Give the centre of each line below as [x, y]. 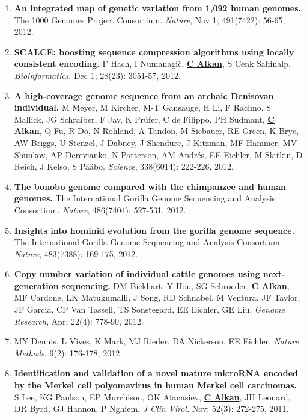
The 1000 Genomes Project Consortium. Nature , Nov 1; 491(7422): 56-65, [150, 20]
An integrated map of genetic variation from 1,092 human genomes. [158, 8]
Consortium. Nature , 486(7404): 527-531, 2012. [100, 210]
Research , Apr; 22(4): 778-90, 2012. [79, 321]
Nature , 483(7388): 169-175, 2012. [76, 253]
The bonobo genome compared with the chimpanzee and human [150, 186]
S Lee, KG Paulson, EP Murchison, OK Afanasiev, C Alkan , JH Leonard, [152, 396]
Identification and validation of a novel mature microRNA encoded [156, 373]
